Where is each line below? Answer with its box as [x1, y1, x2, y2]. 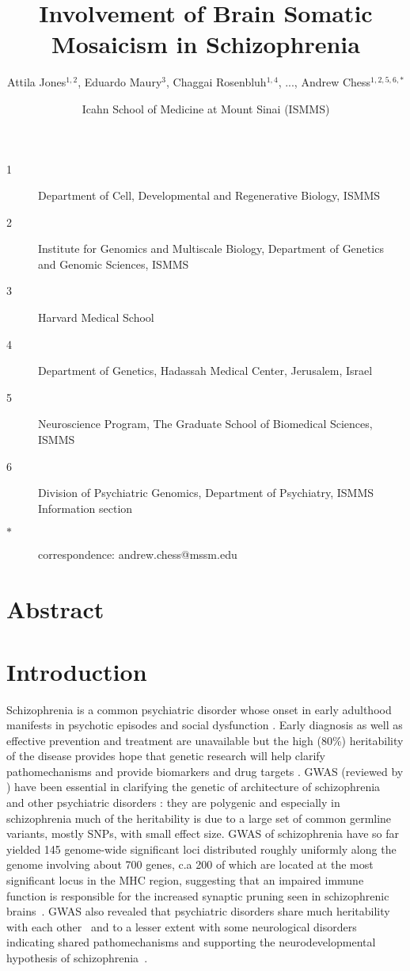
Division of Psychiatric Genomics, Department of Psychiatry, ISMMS [38, 484, 374, 501]
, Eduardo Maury [78, 74, 162, 90]
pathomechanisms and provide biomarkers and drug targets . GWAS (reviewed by [6, 763, 404, 779]
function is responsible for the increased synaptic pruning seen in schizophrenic [6, 887, 389, 904]
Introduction [6, 655, 147, 687]
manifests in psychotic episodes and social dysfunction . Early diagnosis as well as [6, 717, 403, 733]
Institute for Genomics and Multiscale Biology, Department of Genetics [38, 240, 384, 257]
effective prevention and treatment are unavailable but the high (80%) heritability [6, 732, 404, 748]
